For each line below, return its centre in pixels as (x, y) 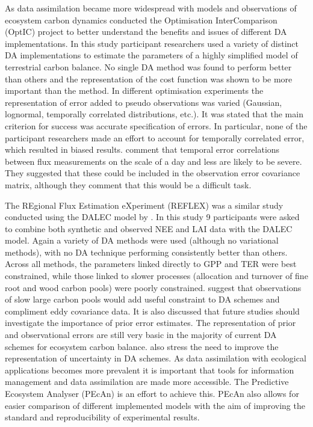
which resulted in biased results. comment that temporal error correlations (142, 149)
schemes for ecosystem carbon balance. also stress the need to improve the (142, 346)
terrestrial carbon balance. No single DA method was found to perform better (148, 66)
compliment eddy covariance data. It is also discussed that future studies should (152, 311)
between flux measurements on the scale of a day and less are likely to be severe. (153, 161)
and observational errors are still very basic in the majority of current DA (141, 335)
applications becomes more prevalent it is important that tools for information (150, 370)
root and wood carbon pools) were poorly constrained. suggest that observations (153, 287)
